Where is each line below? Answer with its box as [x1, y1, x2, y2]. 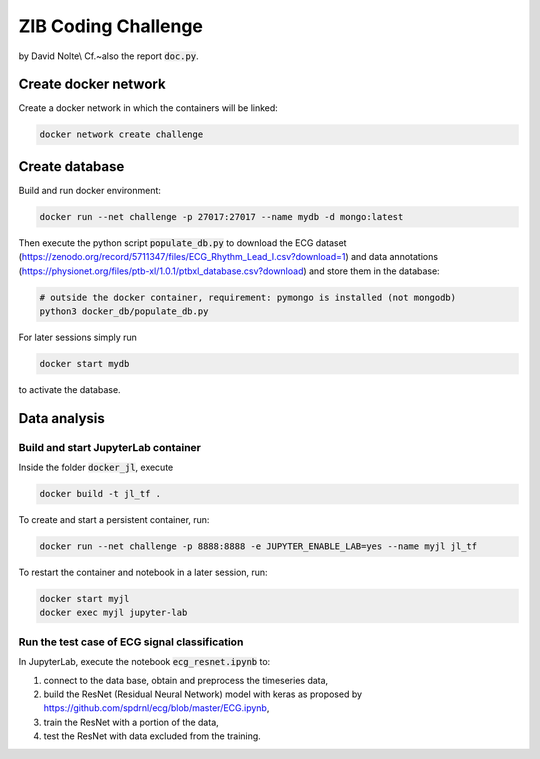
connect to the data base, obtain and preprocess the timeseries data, [43, 674, 329, 686]
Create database [18, 158, 125, 175]
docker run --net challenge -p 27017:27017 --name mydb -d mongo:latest [39, 211, 404, 222]
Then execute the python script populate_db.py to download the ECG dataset [18, 236, 347, 249]
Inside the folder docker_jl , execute [18, 461, 174, 474]
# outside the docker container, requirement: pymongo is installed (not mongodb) [39, 291, 457, 303]
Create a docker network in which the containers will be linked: [18, 102, 279, 114]
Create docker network [18, 76, 166, 93]
